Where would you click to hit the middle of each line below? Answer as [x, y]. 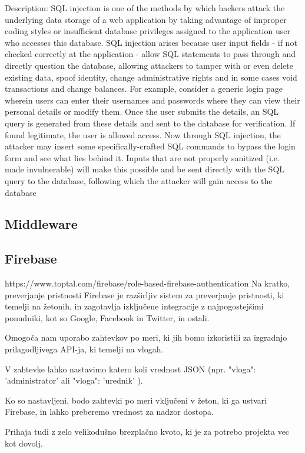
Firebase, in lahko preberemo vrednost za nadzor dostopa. [109, 412]
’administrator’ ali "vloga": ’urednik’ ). [74, 380]
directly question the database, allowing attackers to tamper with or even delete [149, 65]
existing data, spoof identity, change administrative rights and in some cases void [151, 77]
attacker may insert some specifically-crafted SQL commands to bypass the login [150, 146]
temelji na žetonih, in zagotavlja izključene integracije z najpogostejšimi [134, 306]
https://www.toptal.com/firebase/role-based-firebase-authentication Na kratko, [147, 283]
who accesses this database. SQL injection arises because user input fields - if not [151, 42]
